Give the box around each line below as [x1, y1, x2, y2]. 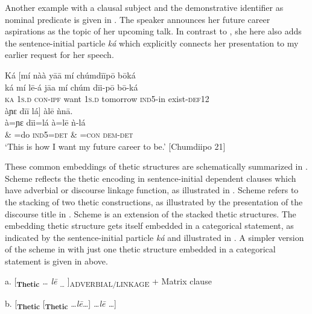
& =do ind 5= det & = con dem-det [5, 127, 133, 140]
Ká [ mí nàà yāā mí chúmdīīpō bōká [5, 68, 136, 81]
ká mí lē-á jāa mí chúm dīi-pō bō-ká [5, 80, 138, 93]
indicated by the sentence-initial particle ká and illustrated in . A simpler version [5, 231, 304, 243]
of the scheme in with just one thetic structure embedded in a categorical [5, 243, 276, 255]
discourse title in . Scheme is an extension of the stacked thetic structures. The [5, 207, 296, 220]
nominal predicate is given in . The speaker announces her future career [5, 13, 270, 25]
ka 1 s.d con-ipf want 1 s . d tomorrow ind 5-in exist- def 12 [5, 92, 209, 105]
